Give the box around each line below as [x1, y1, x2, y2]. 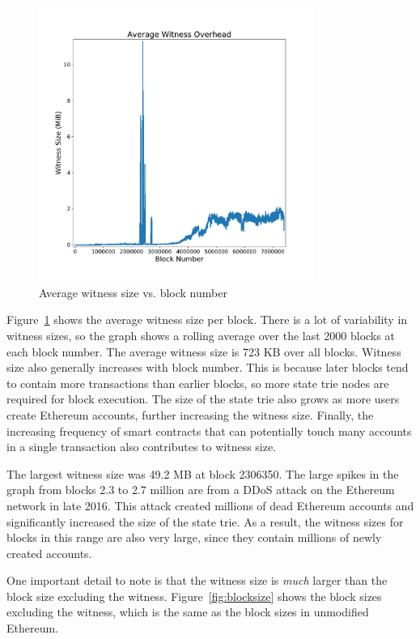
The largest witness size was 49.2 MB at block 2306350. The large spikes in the [6, 465, 399, 482]
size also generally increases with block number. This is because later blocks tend [6, 359, 409, 376]
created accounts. [6, 544, 92, 561]
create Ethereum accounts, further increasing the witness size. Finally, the [6, 406, 374, 423]
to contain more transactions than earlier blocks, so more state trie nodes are [6, 374, 389, 391]
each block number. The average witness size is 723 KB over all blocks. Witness [6, 343, 401, 360]
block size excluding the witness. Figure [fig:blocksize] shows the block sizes [6, 587, 382, 604]
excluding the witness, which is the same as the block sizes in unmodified [6, 603, 369, 620]
